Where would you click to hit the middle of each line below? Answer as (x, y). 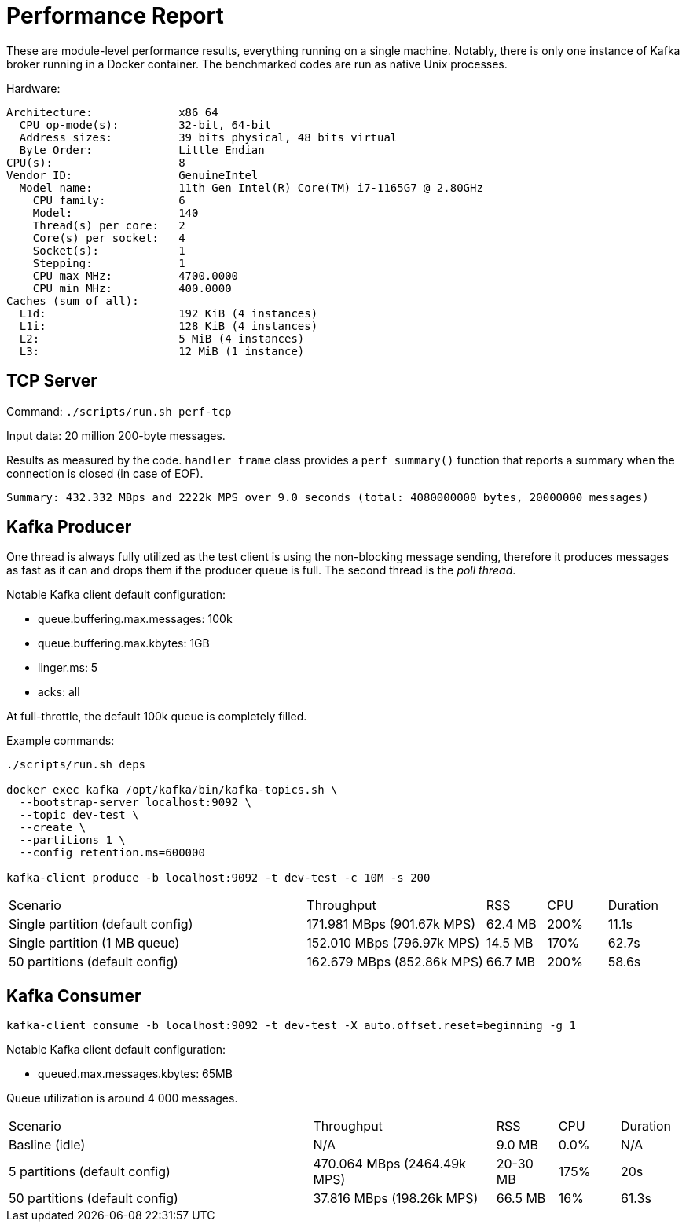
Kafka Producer (69, 527)
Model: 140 (116, 213)
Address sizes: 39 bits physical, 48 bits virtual (208, 137)
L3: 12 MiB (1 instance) (162, 351)
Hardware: (33, 88)
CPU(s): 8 (96, 162)
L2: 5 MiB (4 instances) (162, 338)
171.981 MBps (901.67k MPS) (391, 924)
